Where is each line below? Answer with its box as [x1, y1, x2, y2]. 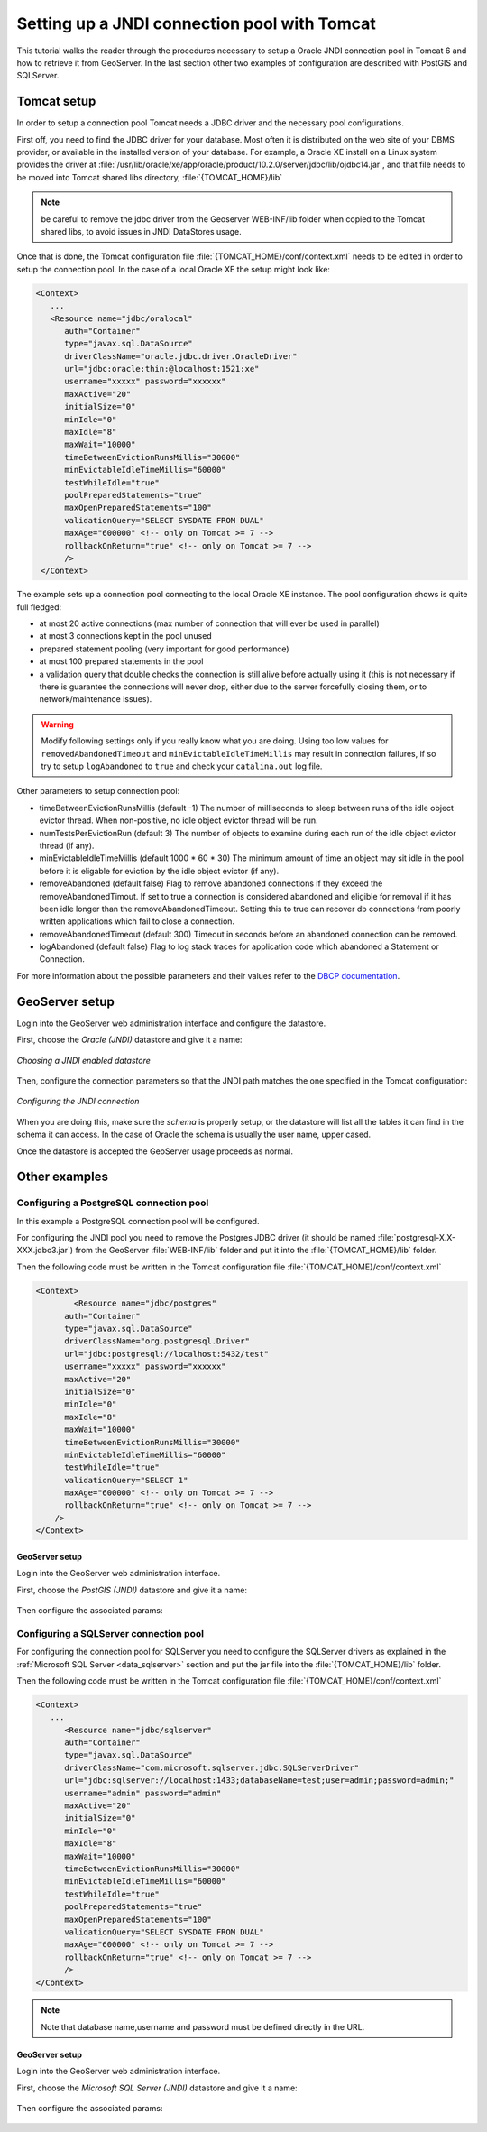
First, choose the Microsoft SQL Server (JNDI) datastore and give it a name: [16, 2082, 298, 2093]
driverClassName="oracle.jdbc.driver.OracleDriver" [64, 351, 298, 361]
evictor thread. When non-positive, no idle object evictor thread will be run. [39, 815, 318, 826]
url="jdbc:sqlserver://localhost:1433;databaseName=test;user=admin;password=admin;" [64, 1776, 455, 1786]
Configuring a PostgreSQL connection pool [16, 1196, 209, 1209]
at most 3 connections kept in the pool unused [39, 631, 212, 641]
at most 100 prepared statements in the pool [39, 656, 204, 667]
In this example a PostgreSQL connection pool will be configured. [16, 1215, 260, 1226]
